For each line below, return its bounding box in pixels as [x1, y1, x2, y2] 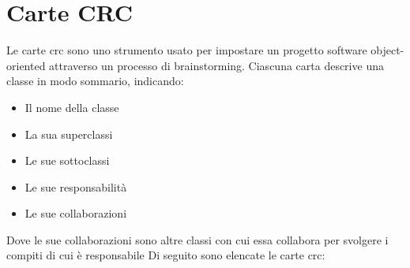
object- [371, 42, 404, 58]
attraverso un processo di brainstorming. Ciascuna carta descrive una [49, 57, 384, 73]
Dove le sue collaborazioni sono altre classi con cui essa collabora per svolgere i [6, 231, 389, 248]
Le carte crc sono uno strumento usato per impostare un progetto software [6, 42, 367, 58]
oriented [6, 57, 46, 73]
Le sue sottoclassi [24, 152, 110, 169]
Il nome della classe [24, 99, 119, 115]
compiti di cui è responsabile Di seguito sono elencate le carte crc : [6, 247, 325, 263]
